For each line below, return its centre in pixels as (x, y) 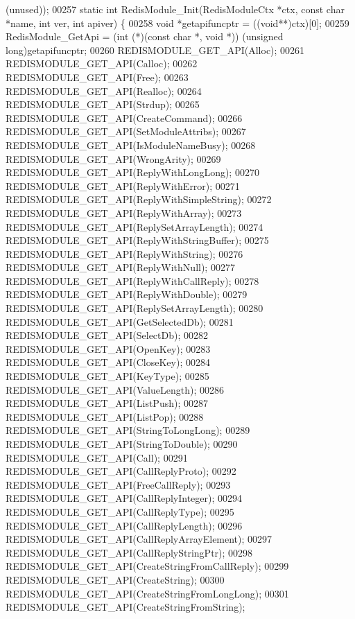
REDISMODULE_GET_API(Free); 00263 (97, 77)
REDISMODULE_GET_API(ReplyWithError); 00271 (123, 185)
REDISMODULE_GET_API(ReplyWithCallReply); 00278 (132, 280)
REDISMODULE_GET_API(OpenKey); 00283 (108, 348)
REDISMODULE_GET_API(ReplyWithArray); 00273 (124, 212)
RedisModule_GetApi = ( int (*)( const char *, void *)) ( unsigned (145, 36)
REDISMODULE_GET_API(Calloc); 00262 (102, 63)
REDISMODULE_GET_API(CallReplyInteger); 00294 (124, 498)
